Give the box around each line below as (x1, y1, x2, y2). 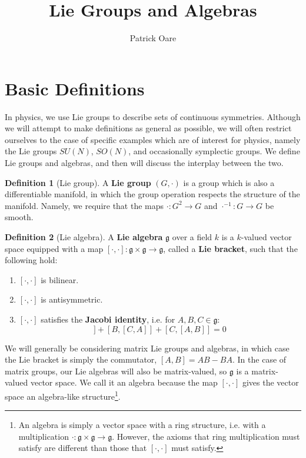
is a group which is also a (183, 176, 275, 188)
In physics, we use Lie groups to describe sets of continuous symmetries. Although (5, 110, 301, 122)
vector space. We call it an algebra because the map (30, 376, 218, 389)
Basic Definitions (5, 76, 145, 100)
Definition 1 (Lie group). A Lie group (5, 176, 151, 188)
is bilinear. (41, 273, 79, 286)
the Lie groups (5, 145, 57, 157)
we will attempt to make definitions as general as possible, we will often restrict (5, 122, 292, 134)
